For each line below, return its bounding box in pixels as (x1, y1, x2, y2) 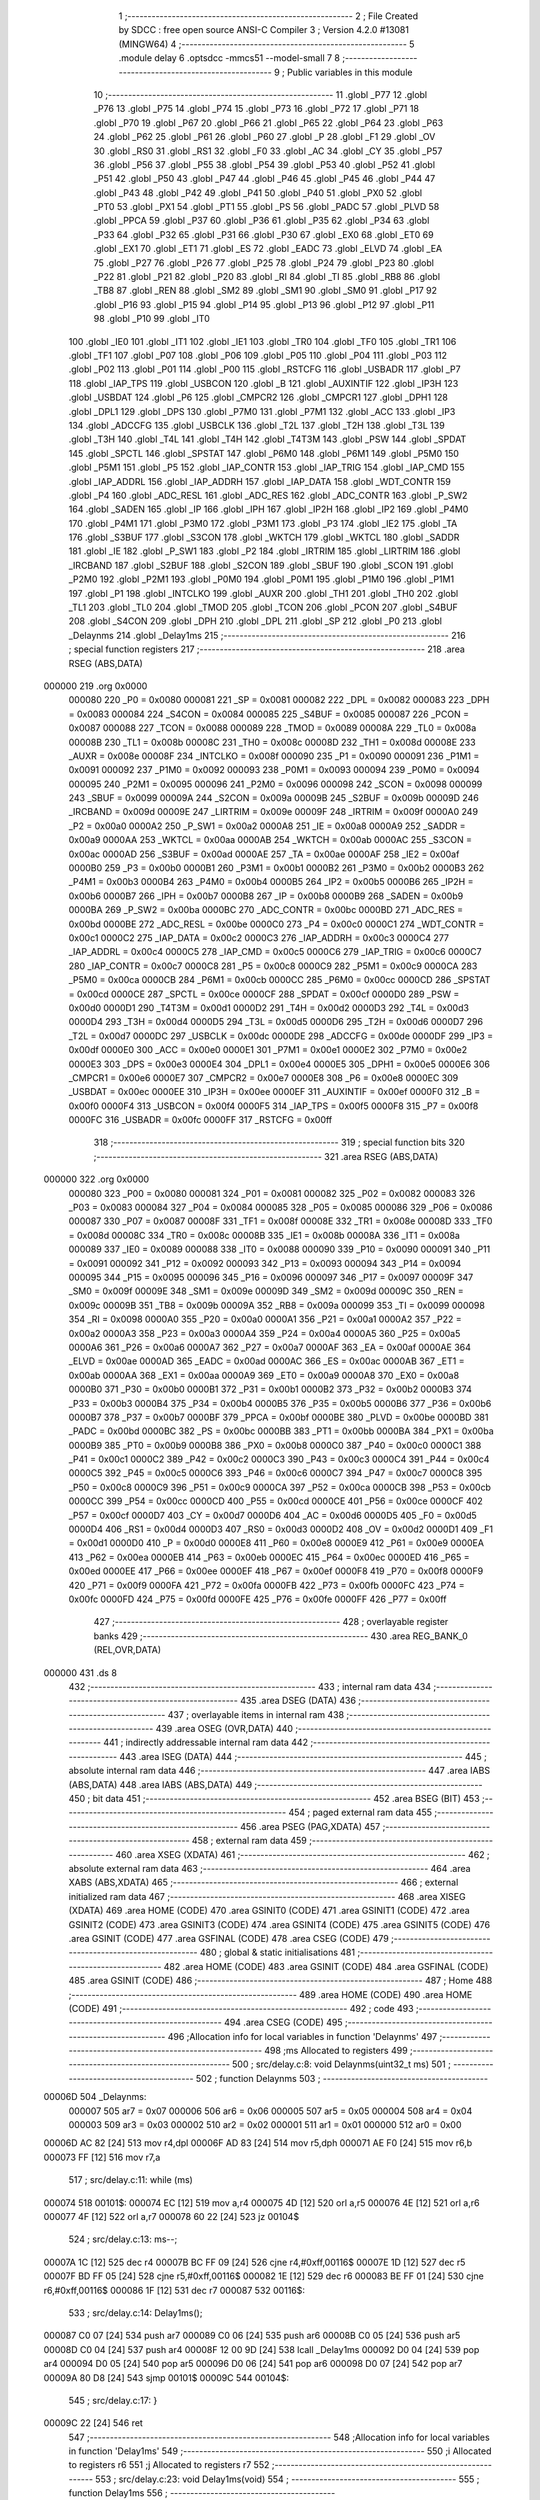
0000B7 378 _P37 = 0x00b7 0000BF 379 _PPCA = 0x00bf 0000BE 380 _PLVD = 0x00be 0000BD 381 (68, 1411, 489, 1423)
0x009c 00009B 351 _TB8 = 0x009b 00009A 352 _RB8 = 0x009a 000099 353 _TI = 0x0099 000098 (68, 1299, 485, 1311)
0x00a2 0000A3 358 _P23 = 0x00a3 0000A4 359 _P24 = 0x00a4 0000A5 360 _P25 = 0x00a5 (68, 1327, 461, 1339)
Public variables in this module (286, 66, 413, 78)
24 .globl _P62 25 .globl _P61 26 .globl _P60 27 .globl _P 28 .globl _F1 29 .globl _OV (93, 131, 436, 143)
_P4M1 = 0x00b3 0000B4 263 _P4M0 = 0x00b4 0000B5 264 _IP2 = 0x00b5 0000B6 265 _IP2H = (68, 876, 474, 888)
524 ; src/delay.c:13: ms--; (68, 2233, 178, 2245)
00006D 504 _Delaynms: (43, 2091, 147, 2103)
